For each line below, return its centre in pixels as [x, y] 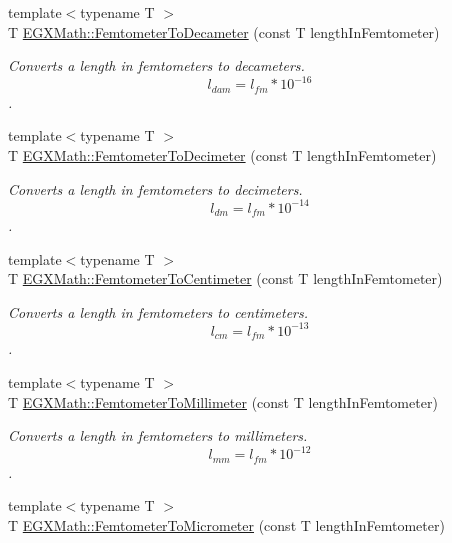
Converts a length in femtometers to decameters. [156, 65]
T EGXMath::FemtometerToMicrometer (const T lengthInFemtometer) [226, 524]
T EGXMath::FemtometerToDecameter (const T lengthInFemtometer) [224, 31]
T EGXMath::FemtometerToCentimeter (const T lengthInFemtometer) [225, 278]
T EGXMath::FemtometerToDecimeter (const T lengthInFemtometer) [222, 154]
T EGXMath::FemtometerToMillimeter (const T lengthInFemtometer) [223, 401]
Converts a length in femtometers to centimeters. [158, 311]
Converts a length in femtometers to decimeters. [155, 188]
